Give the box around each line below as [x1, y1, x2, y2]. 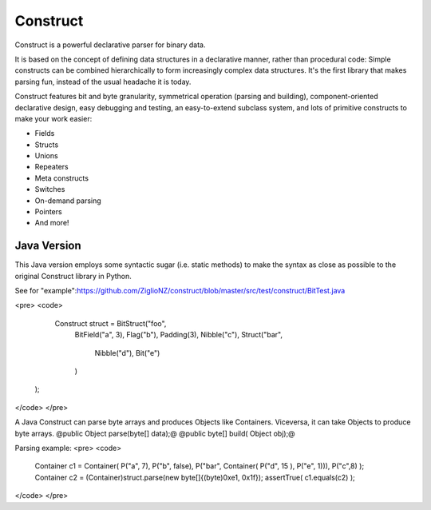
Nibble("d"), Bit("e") [94, 348, 160, 357]
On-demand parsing [34, 196, 101, 205]
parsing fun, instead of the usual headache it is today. [14, 77, 192, 86]
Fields [34, 129, 55, 138]
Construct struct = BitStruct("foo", [54, 318, 167, 328]
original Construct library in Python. [14, 271, 132, 281]
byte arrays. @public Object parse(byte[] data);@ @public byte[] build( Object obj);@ [14, 428, 295, 438]
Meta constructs [34, 173, 89, 183]
